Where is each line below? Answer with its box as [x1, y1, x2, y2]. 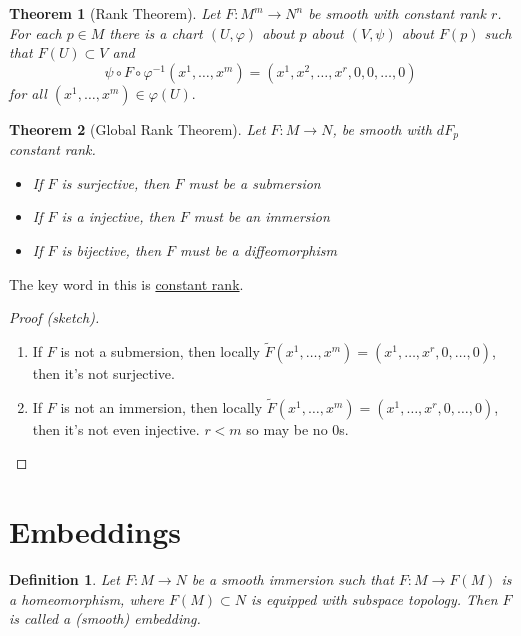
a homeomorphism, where [9, 588, 164, 609]
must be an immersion [193, 206, 330, 227]
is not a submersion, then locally [60, 341, 260, 362]
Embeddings [9, 511, 182, 552]
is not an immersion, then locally [60, 396, 263, 417]
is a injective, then [61, 206, 175, 227]
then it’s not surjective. [32, 363, 175, 384]
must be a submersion [188, 172, 321, 193]
